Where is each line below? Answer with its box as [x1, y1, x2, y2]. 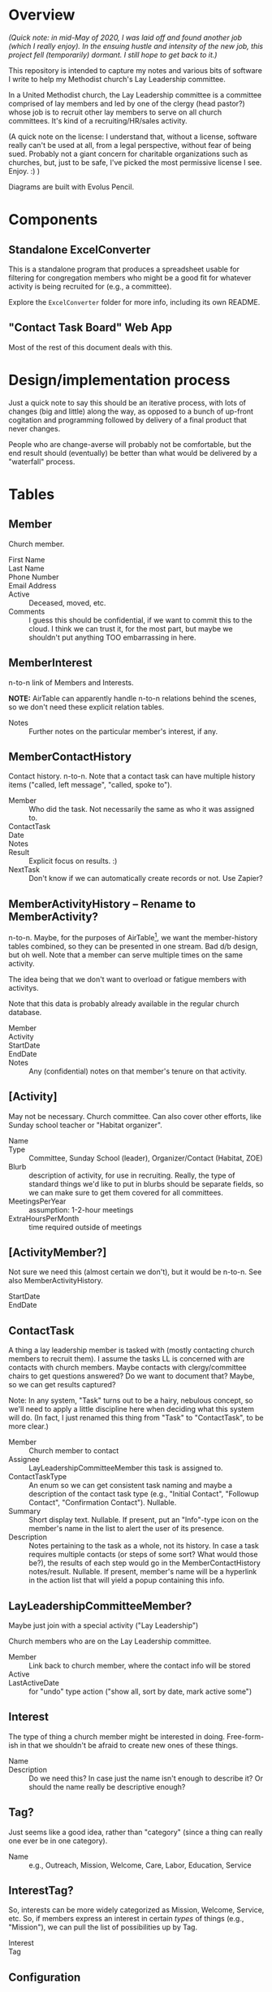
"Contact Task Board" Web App [8, 321, 173, 335]
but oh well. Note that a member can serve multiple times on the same [8, 949, 244, 960]
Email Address [8, 580, 57, 590]
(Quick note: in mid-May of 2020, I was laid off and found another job [8, 33, 242, 42]
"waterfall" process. [8, 457, 76, 467]
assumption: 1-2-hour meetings [28, 1204, 134, 1214]
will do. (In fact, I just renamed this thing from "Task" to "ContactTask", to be [8, 1413, 264, 1423]
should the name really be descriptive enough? [28, 1782, 186, 1791]
